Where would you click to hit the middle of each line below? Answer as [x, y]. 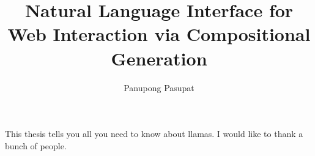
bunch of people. [36, 145]
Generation [159, 58]
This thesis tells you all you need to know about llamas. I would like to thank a [154, 134]
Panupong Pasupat [159, 87]
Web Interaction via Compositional [159, 34]
